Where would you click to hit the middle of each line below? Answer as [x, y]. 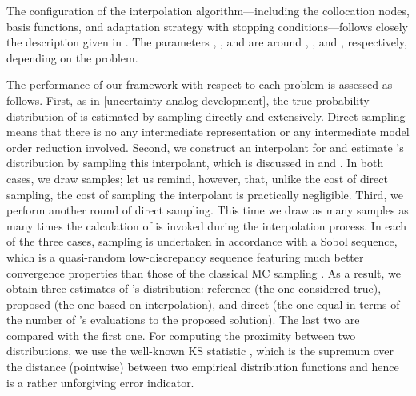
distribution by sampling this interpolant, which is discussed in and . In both [195, 163]
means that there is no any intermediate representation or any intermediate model [208, 132]
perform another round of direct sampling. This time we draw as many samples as [208, 210]
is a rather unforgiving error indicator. [100, 382]
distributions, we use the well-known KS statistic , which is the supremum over [200, 351]
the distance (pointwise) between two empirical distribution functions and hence [203, 367]
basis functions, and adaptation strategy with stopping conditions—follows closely [207, 26]
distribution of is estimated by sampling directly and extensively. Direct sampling [206, 116]
